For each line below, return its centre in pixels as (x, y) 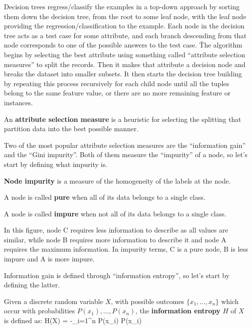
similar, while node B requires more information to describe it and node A (115, 239)
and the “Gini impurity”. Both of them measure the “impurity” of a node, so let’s (126, 154)
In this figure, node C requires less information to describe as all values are (116, 230)
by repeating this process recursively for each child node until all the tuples (117, 83)
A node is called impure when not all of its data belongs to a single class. (115, 213)
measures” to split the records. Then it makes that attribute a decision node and (125, 64)
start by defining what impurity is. (56, 164)
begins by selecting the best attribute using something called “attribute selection (125, 54)
